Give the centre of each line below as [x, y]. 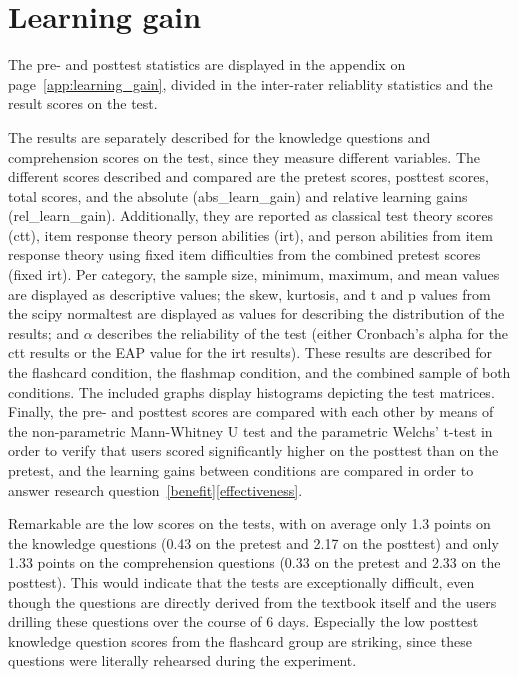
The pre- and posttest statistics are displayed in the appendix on [207, 64]
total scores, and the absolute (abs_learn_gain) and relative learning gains [238, 195]
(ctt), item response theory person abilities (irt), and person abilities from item [250, 234]
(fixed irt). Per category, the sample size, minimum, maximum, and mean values [254, 274]
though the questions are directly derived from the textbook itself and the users [252, 601]
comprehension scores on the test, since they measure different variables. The [244, 156]
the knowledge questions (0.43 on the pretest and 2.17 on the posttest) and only [253, 542]
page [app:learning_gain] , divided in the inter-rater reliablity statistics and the [250, 83]
